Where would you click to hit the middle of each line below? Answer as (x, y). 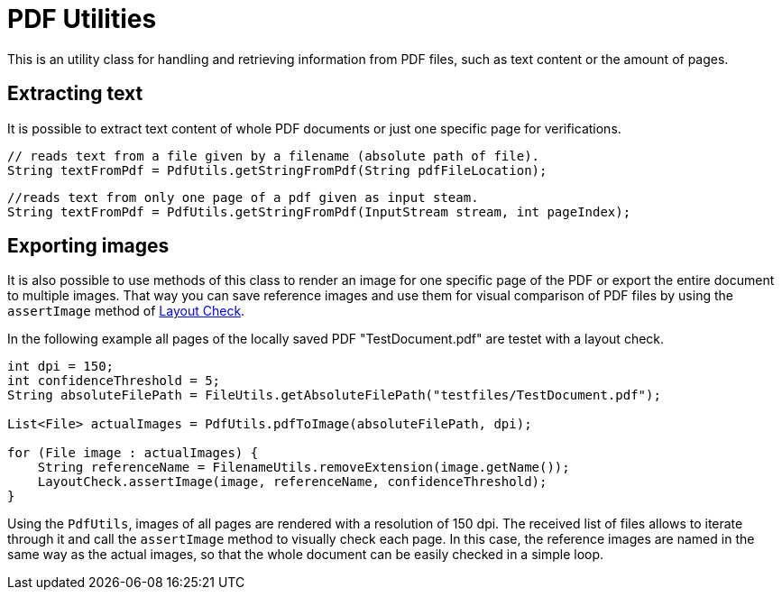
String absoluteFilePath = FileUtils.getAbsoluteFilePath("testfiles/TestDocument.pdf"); (334, 395)
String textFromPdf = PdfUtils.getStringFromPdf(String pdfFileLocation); (277, 170)
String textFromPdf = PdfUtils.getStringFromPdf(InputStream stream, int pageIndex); (319, 211)
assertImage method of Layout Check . (126, 311)
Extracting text (75, 94)
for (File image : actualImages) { (133, 453)
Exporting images (88, 246)
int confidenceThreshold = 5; (114, 381)
